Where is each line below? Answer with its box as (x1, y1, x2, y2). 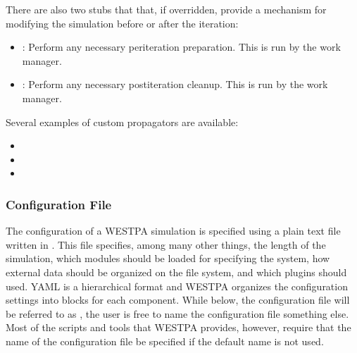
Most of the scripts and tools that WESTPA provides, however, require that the (6, 320, 351, 335)
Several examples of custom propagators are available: (6, 114, 239, 129)
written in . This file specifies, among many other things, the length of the (6, 237, 326, 252)
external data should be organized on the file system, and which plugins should (6, 264, 347, 279)
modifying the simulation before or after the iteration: (6, 16, 239, 30)
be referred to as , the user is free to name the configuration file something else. (6, 306, 349, 321)
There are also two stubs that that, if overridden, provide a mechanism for (6, 2, 327, 16)
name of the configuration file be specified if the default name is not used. (6, 333, 324, 348)
